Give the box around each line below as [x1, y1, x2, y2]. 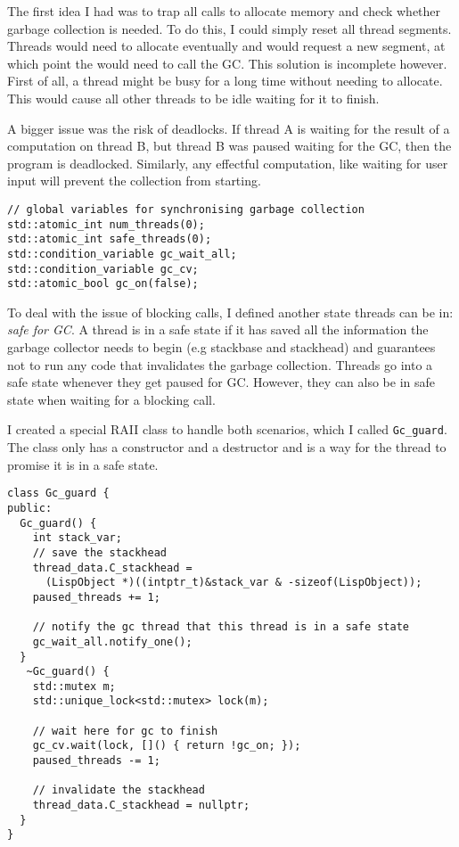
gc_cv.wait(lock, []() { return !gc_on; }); [32, 739, 301, 752]
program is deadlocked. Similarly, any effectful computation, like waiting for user [7, 153, 448, 172]
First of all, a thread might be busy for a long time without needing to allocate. [7, 71, 443, 90]
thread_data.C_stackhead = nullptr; [32, 799, 250, 812]
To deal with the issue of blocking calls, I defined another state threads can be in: [7, 302, 454, 321]
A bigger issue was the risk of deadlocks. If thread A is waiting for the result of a [7, 119, 450, 137]
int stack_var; [32, 531, 122, 545]
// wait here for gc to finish [32, 724, 218, 737]
